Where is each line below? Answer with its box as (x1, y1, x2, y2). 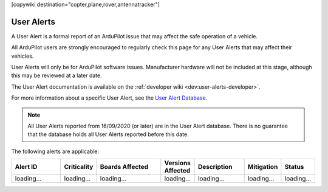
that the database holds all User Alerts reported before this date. (27, 131, 189, 138)
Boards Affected (100, 163, 149, 171)
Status (284, 163, 304, 171)
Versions (164, 159, 191, 167)
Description (197, 163, 233, 171)
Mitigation (247, 163, 278, 171)
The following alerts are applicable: (11, 148, 100, 155)
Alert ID (15, 163, 38, 171)
